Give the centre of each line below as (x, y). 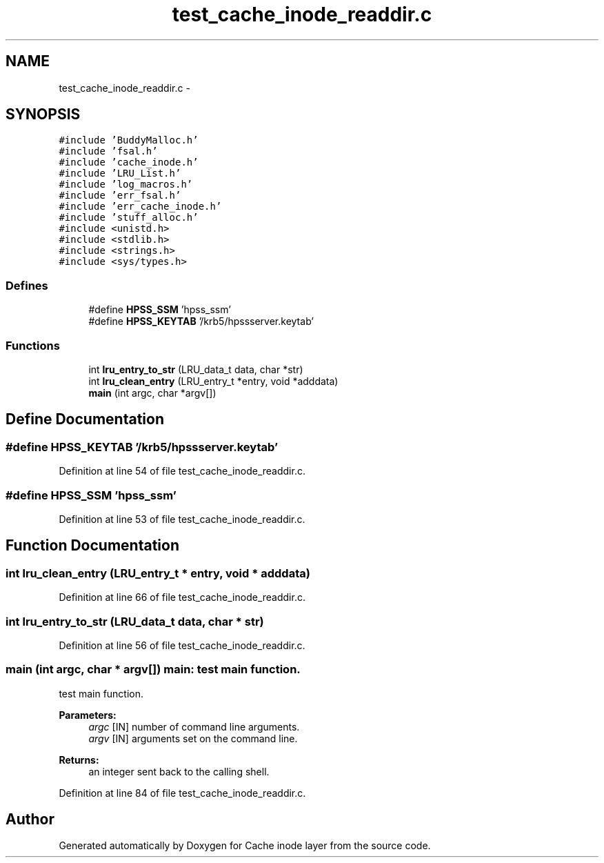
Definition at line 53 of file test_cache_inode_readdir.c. (182, 519)
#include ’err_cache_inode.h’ (140, 207)
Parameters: (88, 715)
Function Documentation (92, 546)
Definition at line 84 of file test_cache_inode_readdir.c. (182, 793)
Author (30, 820)
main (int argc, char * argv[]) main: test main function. (153, 669)
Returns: (79, 760)
